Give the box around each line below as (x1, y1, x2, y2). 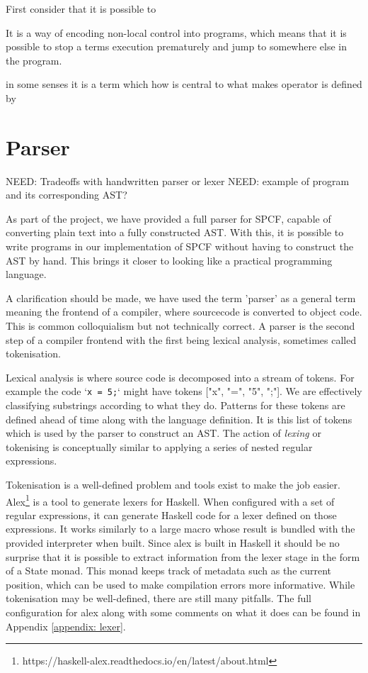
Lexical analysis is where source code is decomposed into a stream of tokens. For (6, 369, 355, 384)
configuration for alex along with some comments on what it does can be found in (6, 605, 361, 620)
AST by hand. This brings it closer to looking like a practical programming (6, 252, 333, 267)
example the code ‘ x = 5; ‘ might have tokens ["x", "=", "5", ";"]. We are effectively (6, 384, 362, 399)
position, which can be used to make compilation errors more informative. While (6, 577, 355, 591)
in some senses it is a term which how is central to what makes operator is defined (6, 77, 362, 91)
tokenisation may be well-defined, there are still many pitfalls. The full (6, 591, 311, 606)
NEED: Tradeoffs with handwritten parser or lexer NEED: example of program (6, 173, 350, 188)
